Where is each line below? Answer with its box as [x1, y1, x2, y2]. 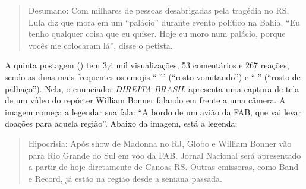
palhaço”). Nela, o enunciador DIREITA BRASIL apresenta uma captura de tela [5, 82, 299, 94]
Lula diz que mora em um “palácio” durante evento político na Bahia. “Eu [28, 15, 301, 28]
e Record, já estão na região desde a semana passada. [28, 172, 222, 184]
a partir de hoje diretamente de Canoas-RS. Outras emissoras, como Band [28, 160, 299, 173]
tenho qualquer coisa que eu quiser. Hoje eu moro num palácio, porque [28, 27, 286, 40]
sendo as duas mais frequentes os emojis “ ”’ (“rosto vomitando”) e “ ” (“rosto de [5, 70, 301, 83]
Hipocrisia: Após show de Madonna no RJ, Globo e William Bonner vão [28, 137, 292, 149]
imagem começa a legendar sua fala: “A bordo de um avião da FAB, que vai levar [5, 105, 302, 118]
